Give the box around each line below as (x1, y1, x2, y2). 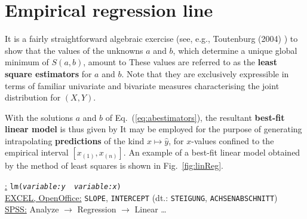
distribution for (5, 91, 61, 104)
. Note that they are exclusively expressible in (121, 67, 289, 80)
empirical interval (5, 146, 69, 159)
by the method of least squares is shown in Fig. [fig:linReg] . (5, 159, 224, 172)
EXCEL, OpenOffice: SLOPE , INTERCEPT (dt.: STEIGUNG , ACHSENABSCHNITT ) (5, 191, 278, 203)
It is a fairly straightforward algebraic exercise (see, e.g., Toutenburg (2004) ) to (5, 32, 298, 45)
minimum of (5, 56, 49, 68)
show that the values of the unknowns (5, 44, 143, 56)
